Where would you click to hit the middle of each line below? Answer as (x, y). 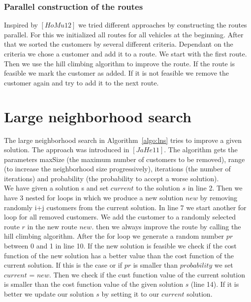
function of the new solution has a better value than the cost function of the (119, 255)
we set (224, 265)
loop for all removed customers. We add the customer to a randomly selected (120, 217)
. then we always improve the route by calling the (166, 226)
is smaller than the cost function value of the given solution (94, 284)
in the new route (52, 226)
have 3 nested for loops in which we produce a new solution (94, 198)
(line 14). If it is (215, 284)
